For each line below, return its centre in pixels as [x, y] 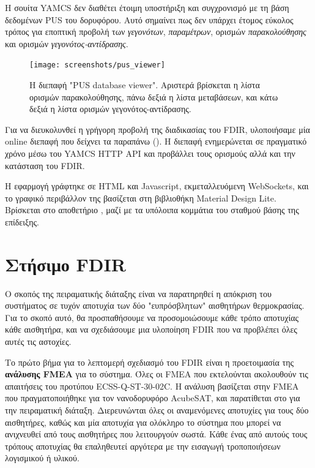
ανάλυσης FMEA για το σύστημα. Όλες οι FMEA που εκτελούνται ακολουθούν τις [157, 374]
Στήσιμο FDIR [65, 264]
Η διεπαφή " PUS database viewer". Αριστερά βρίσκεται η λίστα [145, 85]
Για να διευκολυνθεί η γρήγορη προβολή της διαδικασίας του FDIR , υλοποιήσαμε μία [157, 129]
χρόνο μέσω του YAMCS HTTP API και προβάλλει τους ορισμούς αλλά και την [150, 153]
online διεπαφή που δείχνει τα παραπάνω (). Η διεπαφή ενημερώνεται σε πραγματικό [156, 141]
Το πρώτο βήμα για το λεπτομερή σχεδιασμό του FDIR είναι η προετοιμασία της [150, 362]
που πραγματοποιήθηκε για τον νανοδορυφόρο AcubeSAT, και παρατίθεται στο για [153, 398]
